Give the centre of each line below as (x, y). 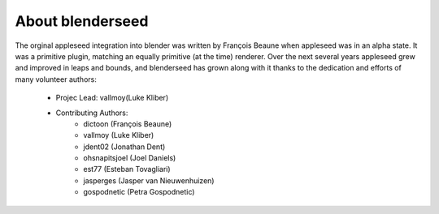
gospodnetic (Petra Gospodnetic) (139, 192)
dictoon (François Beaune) (128, 124)
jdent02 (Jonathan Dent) (124, 147)
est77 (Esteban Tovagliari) (127, 169)
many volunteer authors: (56, 79)
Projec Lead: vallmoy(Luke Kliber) (112, 98)
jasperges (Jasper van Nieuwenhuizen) (149, 180)
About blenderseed (82, 21)
